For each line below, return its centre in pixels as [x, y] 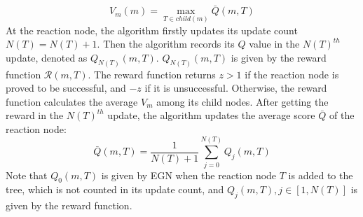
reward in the [35, 115]
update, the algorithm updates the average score [211, 115]
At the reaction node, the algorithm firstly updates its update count [152, 30]
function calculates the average [72, 101]
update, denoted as [47, 57]
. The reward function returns [152, 74]
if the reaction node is [292, 74]
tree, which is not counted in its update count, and [115, 189]
